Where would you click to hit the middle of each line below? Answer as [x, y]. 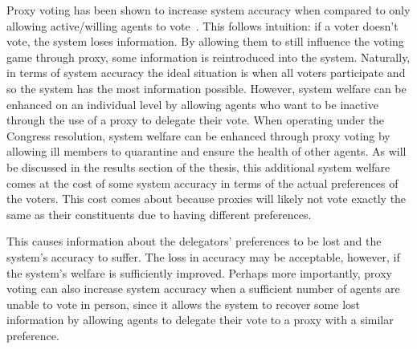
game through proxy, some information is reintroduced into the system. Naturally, [208, 57]
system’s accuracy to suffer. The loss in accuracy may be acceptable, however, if [203, 256]
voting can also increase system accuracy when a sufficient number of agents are [203, 288]
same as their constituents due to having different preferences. [159, 214]
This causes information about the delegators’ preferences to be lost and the [194, 241]
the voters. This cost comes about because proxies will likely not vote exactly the [206, 199]
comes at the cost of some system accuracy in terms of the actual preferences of [202, 183]
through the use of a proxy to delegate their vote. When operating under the [196, 120]
